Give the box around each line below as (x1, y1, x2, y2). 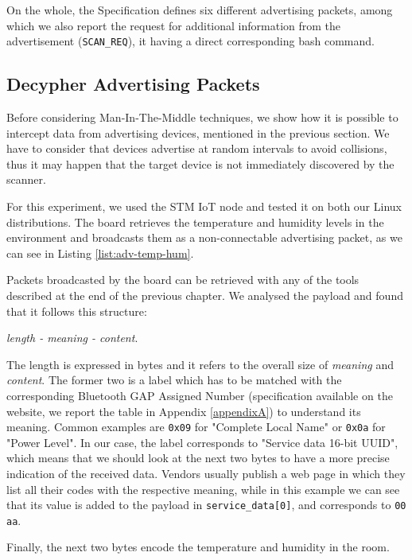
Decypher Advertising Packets (6, 72, 260, 96)
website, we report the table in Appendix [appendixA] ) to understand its (6, 402, 361, 419)
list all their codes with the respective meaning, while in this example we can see (6, 480, 400, 497)
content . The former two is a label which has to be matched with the (6, 371, 342, 388)
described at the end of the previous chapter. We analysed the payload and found (6, 286, 403, 303)
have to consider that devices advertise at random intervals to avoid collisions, (6, 140, 387, 157)
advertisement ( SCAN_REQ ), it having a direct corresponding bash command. (6, 33, 375, 49)
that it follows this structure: (6, 302, 147, 319)
